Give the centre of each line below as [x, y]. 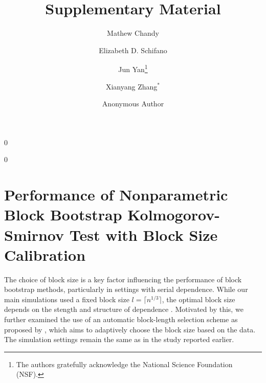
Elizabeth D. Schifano [133, 50]
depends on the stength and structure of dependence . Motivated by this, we [124, 309]
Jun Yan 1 [133, 68]
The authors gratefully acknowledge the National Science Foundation [124, 364]
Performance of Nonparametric [116, 195]
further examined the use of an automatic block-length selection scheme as [121, 319]
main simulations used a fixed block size [67, 299]
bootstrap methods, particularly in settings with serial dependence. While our [126, 289]
